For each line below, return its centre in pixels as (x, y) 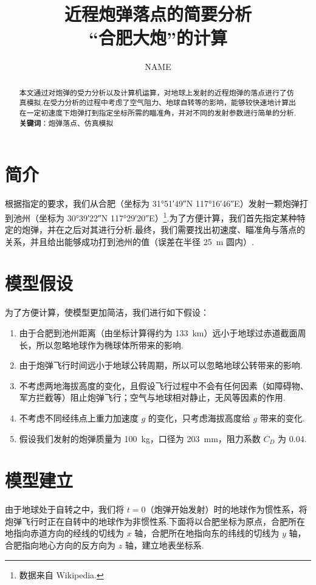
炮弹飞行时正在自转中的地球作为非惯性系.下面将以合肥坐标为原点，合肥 (146, 521)
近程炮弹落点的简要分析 (158, 14)
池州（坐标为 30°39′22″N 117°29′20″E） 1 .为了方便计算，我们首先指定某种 (155, 216)
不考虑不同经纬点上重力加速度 (79, 417)
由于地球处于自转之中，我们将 (64, 509)
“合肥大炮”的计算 (158, 37)
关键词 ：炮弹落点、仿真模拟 (66, 123)
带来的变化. (282, 417)
